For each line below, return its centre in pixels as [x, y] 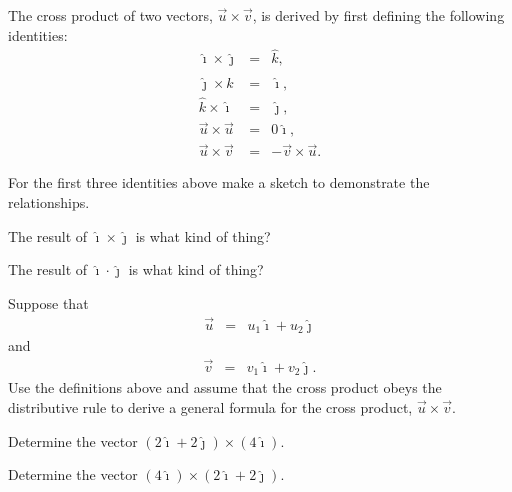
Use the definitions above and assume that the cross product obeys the [225, 387]
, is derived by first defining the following [378, 15]
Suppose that [48, 302]
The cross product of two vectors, [110, 15]
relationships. [49, 202]
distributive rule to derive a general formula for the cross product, [210, 407]
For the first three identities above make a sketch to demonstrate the [219, 182]
